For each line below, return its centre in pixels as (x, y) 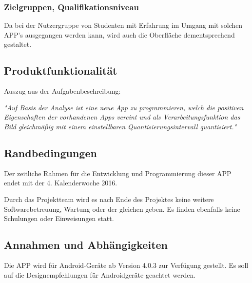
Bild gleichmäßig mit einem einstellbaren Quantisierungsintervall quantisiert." (120, 126)
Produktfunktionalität (61, 71)
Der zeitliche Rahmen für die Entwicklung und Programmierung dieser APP (118, 173)
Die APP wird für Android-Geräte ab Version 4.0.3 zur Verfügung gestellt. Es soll (126, 265)
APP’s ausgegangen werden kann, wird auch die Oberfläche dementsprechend (119, 34)
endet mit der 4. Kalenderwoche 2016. (61, 183)
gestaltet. (18, 44)
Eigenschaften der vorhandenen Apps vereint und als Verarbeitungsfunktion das (122, 117)
